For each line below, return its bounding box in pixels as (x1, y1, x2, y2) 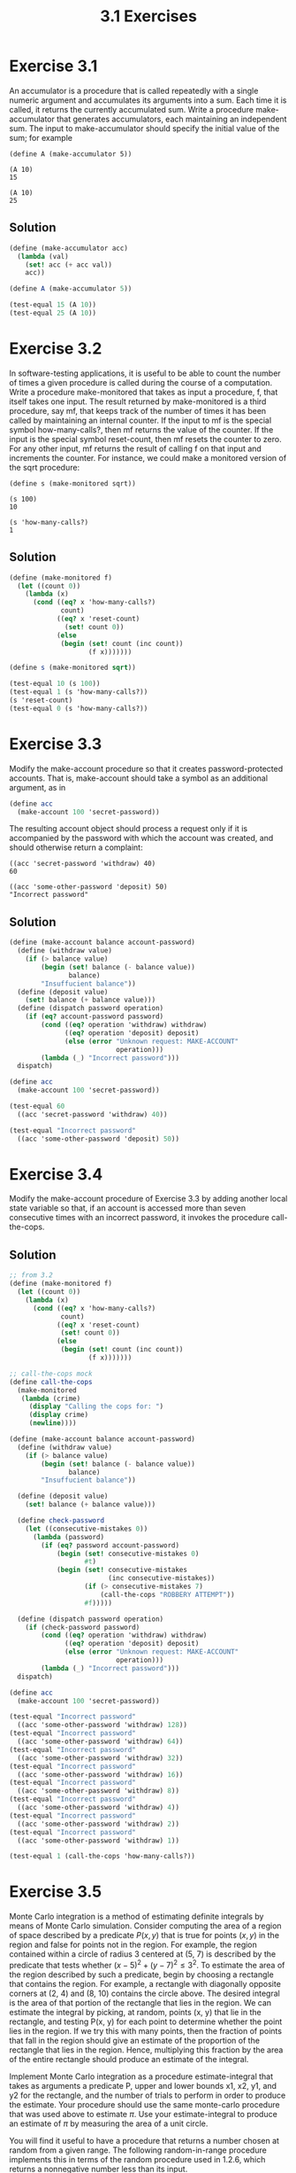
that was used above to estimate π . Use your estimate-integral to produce (9, 2108, 278, 2119)
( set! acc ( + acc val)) (25, 260, 113, 269)
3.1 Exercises (100, 6, 197, 27)
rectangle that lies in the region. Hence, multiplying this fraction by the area (9, 2044, 284, 2055)
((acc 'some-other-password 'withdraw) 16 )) (17, 1770, 184, 1779)
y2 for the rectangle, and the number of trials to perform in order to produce (9, 2090, 286, 2100)
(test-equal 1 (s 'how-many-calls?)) (9, 688, 148, 697)
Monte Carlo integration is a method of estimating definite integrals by (9, 1912, 264, 1922)
